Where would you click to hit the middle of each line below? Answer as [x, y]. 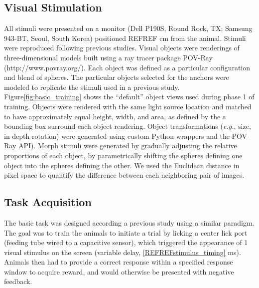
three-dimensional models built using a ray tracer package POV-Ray [108, 57]
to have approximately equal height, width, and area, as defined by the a [115, 116]
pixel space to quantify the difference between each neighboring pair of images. [124, 175]
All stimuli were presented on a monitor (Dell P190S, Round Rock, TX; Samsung [128, 28]
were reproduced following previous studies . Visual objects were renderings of [122, 48]
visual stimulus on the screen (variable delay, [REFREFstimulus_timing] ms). [123, 252]
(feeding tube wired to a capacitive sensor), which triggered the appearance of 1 [126, 242]
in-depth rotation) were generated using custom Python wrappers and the [117, 136]
